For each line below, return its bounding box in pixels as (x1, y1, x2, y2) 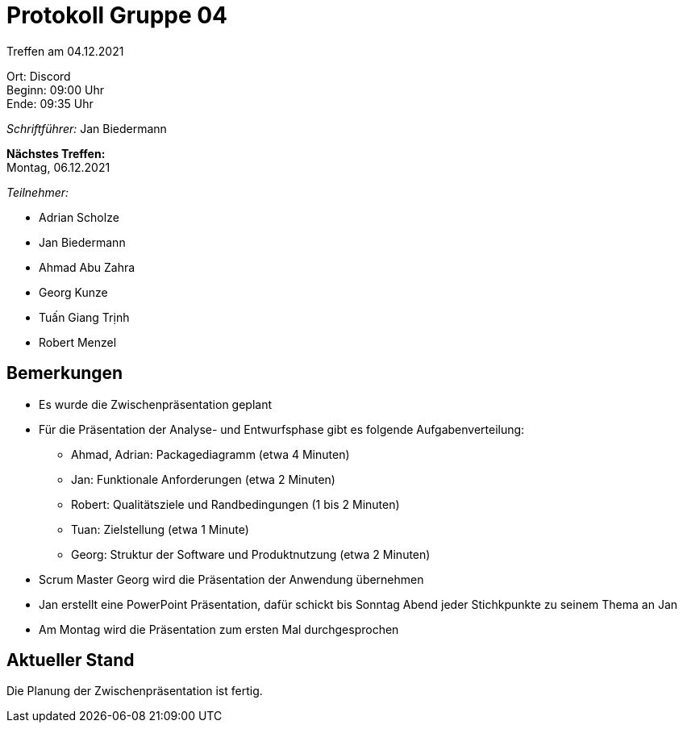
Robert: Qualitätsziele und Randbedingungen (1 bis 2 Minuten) (71, 497, 400, 511)
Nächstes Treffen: (6, 146, 106, 160)
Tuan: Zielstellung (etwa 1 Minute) (71, 522, 249, 536)
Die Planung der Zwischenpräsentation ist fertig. (6, 684, 263, 698)
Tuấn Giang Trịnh (39, 310, 130, 324)
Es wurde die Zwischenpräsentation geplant (39, 397, 273, 411)
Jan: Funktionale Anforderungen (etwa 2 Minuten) (71, 472, 335, 486)
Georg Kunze (39, 285, 108, 299)
